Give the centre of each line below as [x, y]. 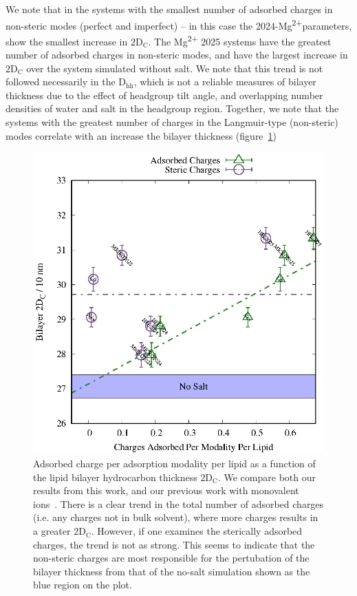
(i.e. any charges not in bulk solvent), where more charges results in [176, 517]
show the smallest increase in [67, 41]
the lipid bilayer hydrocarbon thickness [115, 477]
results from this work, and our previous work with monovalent [166, 490]
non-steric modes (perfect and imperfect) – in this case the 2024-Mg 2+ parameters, [179, 24]
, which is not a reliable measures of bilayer [225, 82]
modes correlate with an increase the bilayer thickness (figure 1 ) [141, 135]
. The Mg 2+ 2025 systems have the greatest [240, 40]
